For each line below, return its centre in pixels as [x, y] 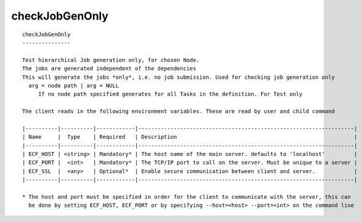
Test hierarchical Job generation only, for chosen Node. [111, 60]
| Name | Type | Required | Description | [190, 137]
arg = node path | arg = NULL [74, 85]
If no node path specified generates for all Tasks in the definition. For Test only [170, 94]
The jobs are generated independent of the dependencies [109, 68]
